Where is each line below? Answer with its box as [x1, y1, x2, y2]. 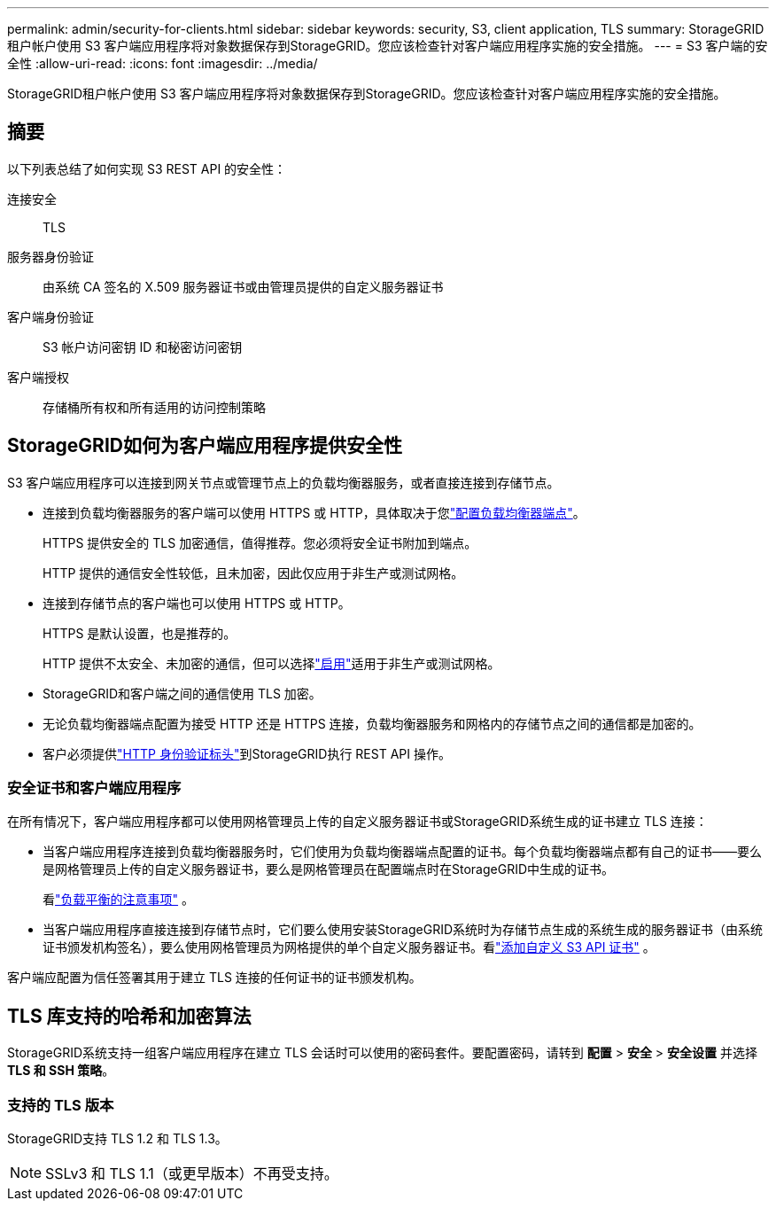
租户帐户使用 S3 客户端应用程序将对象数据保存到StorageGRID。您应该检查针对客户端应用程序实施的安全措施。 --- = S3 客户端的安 [7, 38, 768, 53]
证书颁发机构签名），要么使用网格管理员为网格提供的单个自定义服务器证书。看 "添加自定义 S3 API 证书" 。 [43, 939, 656, 955]
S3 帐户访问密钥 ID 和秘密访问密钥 [43, 339, 243, 355]
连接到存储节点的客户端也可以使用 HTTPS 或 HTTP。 [43, 595, 351, 611]
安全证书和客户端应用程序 [7, 779, 182, 798]
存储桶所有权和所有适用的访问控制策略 [43, 399, 266, 415]
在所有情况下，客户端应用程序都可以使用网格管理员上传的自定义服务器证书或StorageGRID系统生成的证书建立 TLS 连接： [7, 814, 708, 830]
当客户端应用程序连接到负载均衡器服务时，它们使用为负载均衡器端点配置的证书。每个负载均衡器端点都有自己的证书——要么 [43, 844, 762, 860]
